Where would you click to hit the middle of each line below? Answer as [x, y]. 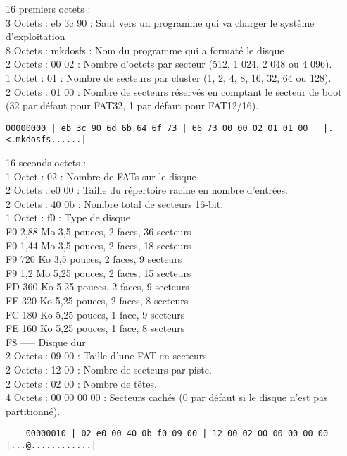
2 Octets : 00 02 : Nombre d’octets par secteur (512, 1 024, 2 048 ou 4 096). [169, 64]
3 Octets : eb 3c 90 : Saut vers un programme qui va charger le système [160, 22]
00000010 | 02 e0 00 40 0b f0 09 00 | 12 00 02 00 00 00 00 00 [177, 434]
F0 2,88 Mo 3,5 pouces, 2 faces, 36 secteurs [99, 232]
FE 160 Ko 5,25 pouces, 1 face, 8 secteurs [95, 328]
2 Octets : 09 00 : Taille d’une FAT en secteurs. [108, 356]
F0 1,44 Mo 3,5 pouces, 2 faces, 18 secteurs [99, 245]
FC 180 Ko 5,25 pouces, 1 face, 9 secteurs [95, 314]
